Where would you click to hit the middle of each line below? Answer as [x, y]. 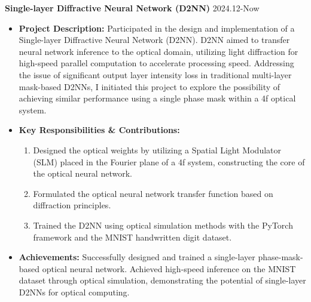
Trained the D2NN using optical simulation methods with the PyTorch [163, 225]
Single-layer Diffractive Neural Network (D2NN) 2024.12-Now [132, 8]
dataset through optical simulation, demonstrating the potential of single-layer [162, 280]
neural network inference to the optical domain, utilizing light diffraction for [158, 51]
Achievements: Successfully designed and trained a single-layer [137, 257]
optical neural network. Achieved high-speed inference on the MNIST [169, 268]
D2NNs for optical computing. [74, 292]
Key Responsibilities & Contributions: [99, 130]
